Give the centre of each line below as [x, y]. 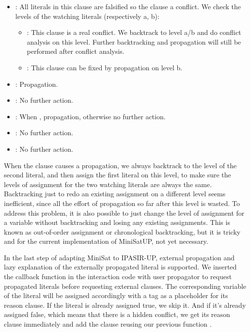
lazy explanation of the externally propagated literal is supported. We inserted [120, 267]
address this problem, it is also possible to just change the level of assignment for [124, 213]
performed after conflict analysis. [76, 51]
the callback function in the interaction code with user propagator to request [118, 277]
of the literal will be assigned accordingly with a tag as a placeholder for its [116, 295]
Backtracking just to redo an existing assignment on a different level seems [115, 194]
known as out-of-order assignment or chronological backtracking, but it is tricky [122, 231]
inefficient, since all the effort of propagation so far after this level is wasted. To [122, 203]
